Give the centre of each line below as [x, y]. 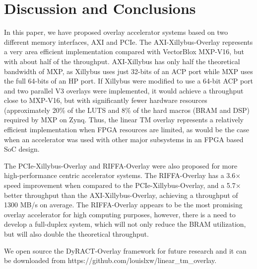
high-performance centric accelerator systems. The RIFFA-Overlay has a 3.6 [120, 175]
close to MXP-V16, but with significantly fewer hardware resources [106, 100]
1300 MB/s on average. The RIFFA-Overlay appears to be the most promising [123, 205]
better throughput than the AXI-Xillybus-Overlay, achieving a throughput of [121, 195]
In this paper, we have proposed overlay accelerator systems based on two [116, 32]
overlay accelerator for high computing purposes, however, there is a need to [120, 214]
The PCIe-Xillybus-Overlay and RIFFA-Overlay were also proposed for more [121, 165]
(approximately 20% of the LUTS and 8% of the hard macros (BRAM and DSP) [127, 110]
